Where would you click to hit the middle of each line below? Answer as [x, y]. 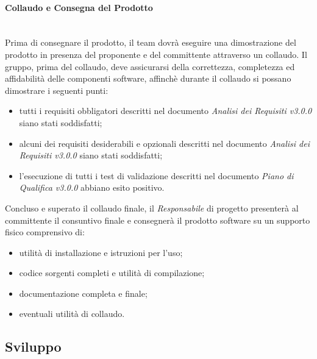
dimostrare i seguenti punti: [57, 90]
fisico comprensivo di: [45, 232]
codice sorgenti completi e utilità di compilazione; [112, 273]
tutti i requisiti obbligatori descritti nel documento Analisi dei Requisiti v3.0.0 [166, 111]
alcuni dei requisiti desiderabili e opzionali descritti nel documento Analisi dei [164, 143]
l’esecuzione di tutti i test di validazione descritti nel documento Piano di [156, 175]
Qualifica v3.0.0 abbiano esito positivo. [92, 187]
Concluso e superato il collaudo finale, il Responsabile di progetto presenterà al [152, 208]
